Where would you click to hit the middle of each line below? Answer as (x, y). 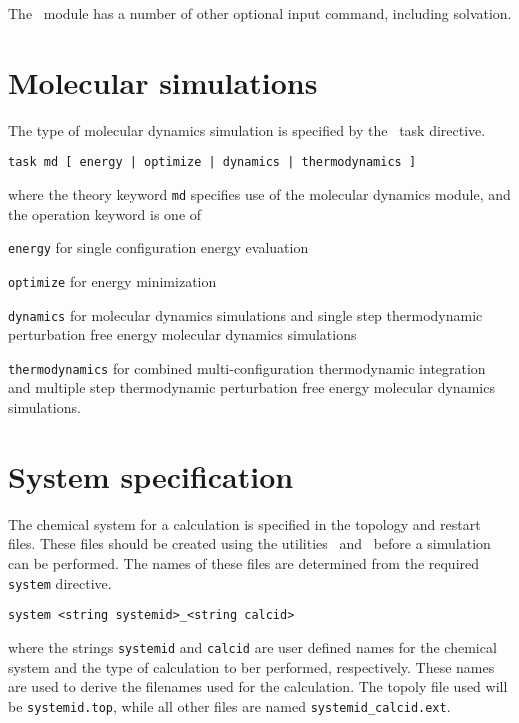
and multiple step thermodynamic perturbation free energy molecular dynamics (251, 387)
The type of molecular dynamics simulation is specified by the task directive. (247, 129)
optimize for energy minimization (112, 280)
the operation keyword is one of (105, 213)
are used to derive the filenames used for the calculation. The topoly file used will (258, 686)
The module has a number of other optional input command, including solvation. (260, 13)
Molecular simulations (163, 81)
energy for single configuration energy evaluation (158, 247)
